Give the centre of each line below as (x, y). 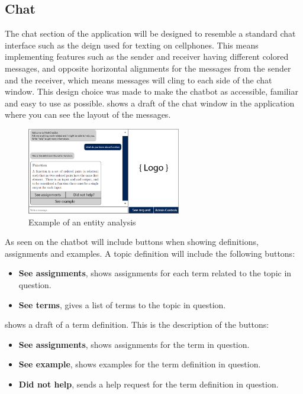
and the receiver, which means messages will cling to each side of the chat (138, 80)
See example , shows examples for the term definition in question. (140, 364)
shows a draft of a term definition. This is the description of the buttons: (137, 324)
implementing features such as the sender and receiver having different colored (147, 56)
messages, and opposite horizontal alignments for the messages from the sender (148, 68)
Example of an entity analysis (82, 222)
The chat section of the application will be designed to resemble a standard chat (150, 33)
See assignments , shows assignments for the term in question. (134, 344)
